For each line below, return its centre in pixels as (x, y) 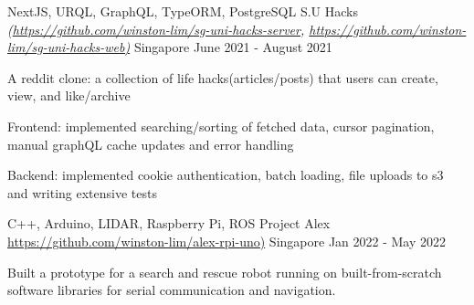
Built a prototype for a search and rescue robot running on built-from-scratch (225, 272)
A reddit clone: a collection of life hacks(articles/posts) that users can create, (223, 77)
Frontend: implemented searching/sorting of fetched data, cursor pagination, (221, 126)
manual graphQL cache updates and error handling (151, 144)
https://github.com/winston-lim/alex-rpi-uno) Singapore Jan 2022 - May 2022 (227, 241)
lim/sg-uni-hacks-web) (69, 47)
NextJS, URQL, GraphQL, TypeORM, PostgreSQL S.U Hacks (183, 11)
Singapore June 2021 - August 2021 (233, 47)
